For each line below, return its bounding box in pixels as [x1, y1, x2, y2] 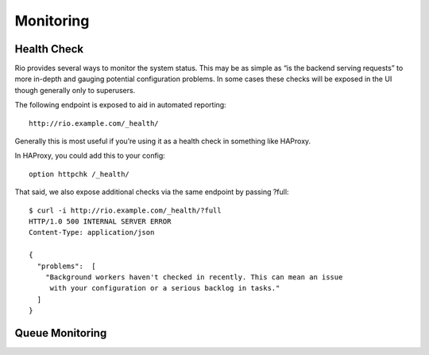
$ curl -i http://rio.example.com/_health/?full [29, 205, 222, 215]
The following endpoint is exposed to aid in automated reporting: [14, 100, 226, 110]
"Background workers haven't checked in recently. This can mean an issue [44, 272, 343, 282]
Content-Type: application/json [29, 228, 155, 237]
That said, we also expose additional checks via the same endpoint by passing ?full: [14, 187, 289, 197]
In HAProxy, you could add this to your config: [14, 151, 166, 161]
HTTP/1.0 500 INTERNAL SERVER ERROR [29, 217, 172, 226]
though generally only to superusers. [14, 85, 136, 95]
